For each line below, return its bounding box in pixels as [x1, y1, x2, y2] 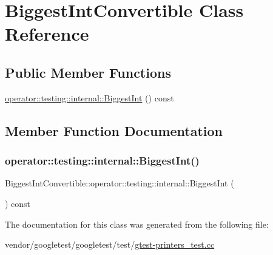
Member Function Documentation [5, 121, 223, 140]
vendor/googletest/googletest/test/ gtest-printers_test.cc [5, 238, 215, 251]
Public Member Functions [5, 63, 171, 81]
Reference [5, 21, 89, 46]
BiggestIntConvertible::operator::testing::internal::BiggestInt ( [5, 177, 234, 189]
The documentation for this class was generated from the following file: [5, 217, 269, 230]
